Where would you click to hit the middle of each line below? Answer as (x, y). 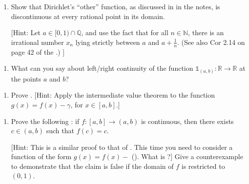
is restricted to (203, 166)
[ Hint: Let (26, 32)
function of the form (41, 156)
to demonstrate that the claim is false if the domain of (92, 166)
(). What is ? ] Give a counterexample (187, 156)
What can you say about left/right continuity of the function (102, 68)
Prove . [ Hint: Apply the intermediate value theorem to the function (113, 95)
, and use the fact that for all (125, 32)
